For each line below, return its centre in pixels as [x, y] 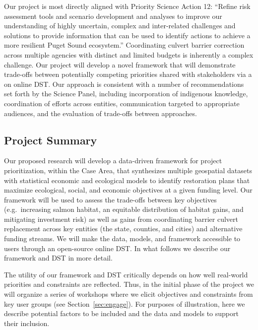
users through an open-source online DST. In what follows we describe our [117, 248]
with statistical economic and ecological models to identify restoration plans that [127, 180]
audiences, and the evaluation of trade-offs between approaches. [100, 113]
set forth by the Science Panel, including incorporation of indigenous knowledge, [126, 94]
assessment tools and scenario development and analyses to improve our [113, 16]
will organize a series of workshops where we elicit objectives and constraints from [129, 294]
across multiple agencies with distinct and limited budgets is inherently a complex [129, 54]
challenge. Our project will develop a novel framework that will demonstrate [120, 64]
